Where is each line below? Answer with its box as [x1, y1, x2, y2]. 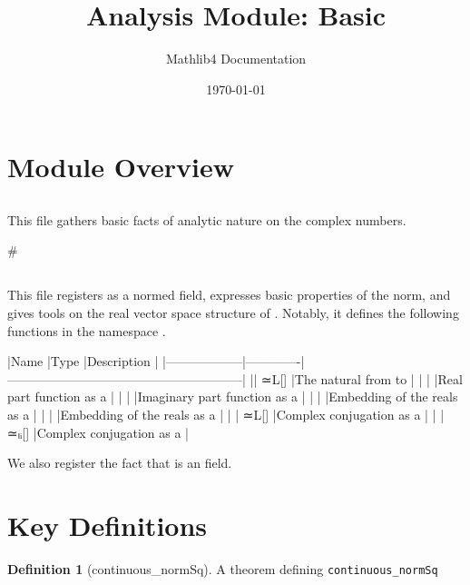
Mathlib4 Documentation [165, 49, 307, 68]
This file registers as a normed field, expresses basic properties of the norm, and [7, 285, 451, 304]
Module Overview [7, 148, 235, 185]
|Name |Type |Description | [7, 352, 159, 371]
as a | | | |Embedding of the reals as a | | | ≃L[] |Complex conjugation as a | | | [7, 405, 445, 424]
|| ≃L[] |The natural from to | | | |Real [250, 369, 463, 388]
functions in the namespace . [7, 321, 166, 340]
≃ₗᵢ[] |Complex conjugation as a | [7, 422, 190, 441]
